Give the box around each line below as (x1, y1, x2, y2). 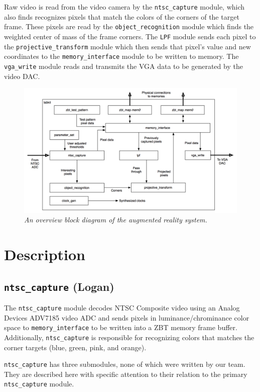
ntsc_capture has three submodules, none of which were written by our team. (4, 359, 245, 369)
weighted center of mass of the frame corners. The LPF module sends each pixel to (4, 31, 256, 41)
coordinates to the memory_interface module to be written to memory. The (4, 51, 239, 61)
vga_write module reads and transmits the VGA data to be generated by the (4, 60, 243, 71)
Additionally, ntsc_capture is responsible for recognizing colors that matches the (4, 332, 254, 342)
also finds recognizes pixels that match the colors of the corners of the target (4, 11, 239, 22)
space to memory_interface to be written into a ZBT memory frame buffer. (4, 322, 237, 333)
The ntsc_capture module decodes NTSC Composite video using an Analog (4, 302, 240, 313)
